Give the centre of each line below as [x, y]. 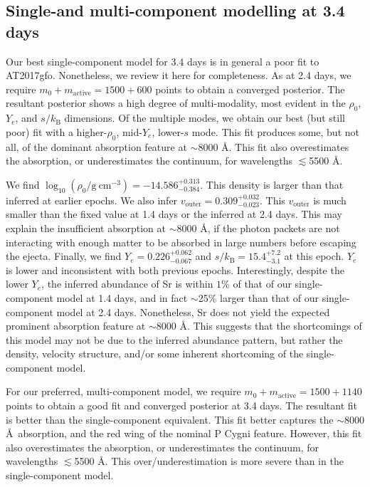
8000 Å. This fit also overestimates [274, 146]
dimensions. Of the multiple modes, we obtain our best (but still [205, 118]
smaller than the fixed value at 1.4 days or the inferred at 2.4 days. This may [174, 214]
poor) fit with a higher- [57, 131]
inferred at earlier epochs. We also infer [92, 200]
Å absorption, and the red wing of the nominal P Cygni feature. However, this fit [184, 433]
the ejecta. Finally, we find [64, 256]
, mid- [129, 131]
